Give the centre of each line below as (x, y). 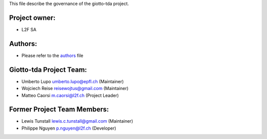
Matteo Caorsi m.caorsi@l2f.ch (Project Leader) (70, 95)
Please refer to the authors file (52, 55)
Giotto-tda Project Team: (48, 69)
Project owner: (32, 18)
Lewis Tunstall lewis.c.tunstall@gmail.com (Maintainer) (77, 121)
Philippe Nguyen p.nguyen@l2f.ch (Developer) (69, 128)
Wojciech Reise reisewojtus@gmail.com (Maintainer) (75, 89)
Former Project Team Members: (59, 110)
